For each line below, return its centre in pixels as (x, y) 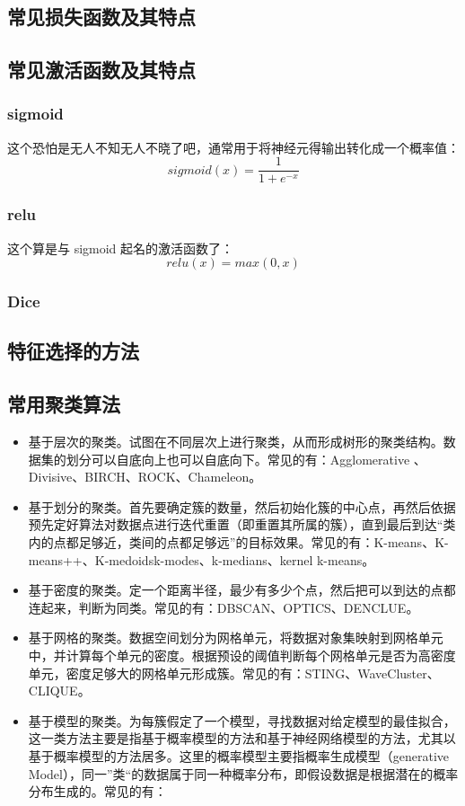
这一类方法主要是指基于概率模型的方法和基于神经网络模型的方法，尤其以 (242, 738)
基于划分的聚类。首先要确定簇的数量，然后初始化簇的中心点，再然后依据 (242, 506)
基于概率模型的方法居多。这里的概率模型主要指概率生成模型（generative (239, 755)
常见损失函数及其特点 (101, 17)
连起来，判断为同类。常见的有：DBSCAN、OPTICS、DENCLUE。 (224, 607)
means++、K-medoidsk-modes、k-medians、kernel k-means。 (202, 559)
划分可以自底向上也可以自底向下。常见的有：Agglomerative (238, 459)
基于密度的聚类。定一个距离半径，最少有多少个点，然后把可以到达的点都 (242, 590)
